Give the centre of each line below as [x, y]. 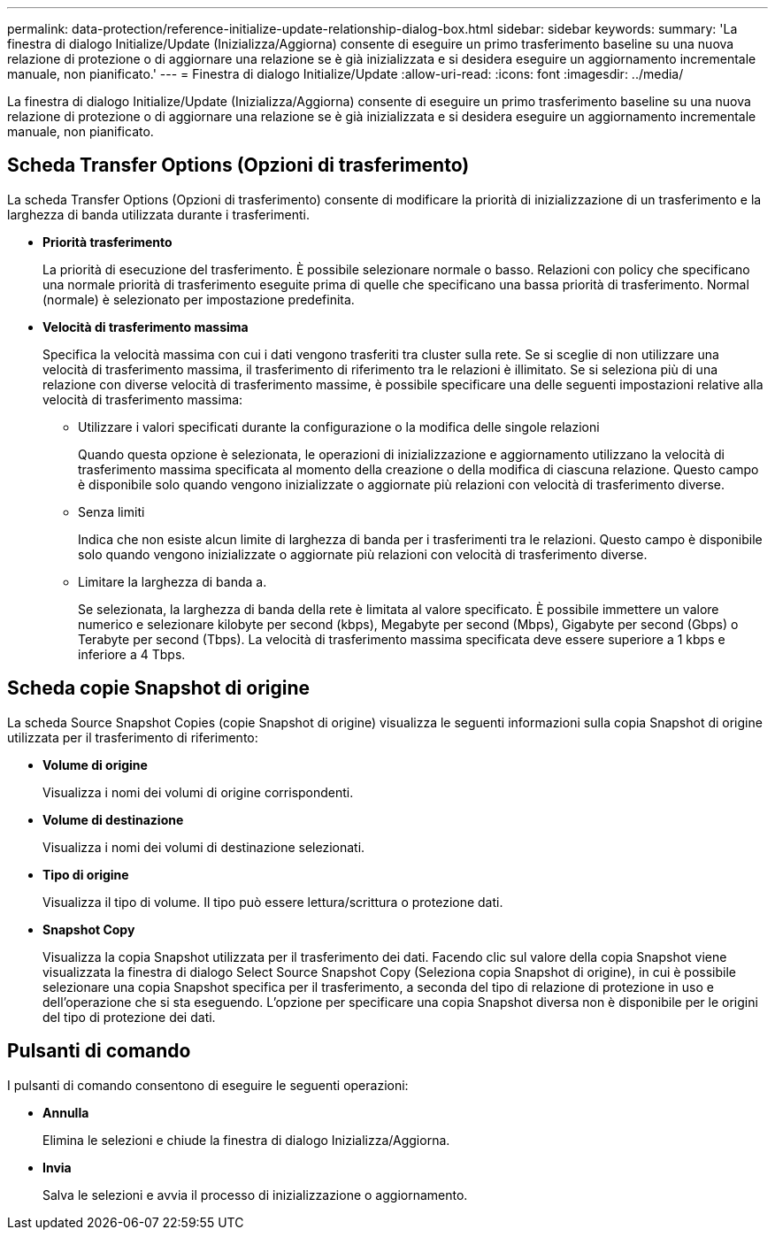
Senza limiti [111, 511]
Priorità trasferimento [107, 242]
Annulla [66, 1112]
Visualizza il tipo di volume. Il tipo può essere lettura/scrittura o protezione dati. [273, 902]
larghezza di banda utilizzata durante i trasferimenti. [158, 214]
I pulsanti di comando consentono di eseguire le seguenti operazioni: [208, 1085]
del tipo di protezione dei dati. [129, 1017]
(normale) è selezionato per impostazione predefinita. [199, 299]
